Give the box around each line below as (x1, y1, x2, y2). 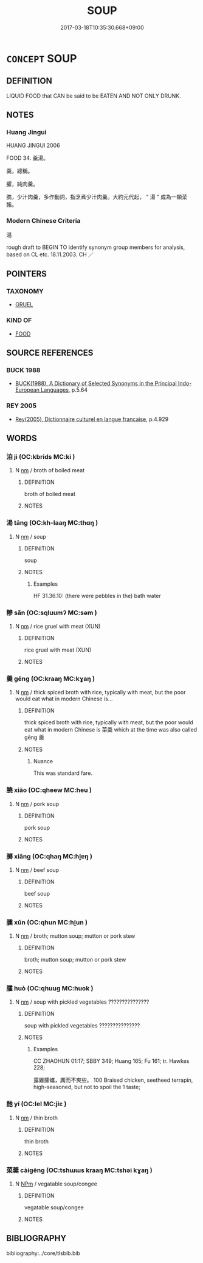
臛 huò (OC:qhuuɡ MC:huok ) (6, 984, 94, 993)
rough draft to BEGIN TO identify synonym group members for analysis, (6, 243, 185, 251)
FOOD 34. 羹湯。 (6, 154, 49, 162)
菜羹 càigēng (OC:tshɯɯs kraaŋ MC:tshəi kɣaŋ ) (6, 1166, 153, 1175)
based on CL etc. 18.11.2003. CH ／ (6, 251, 94, 258)
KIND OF (6, 316, 32, 325)
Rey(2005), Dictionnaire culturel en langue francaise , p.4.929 (15, 416, 169, 423)
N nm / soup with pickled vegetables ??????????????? (15, 998, 150, 1006)
